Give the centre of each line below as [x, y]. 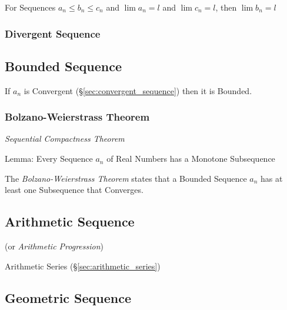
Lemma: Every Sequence [49, 159]
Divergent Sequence [53, 33]
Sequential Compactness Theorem [65, 139]
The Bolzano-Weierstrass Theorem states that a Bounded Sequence [126, 178]
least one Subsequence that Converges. [74, 190]
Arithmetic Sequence [70, 221]
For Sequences [30, 7]
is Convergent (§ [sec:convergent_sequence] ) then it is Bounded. [138, 90]
